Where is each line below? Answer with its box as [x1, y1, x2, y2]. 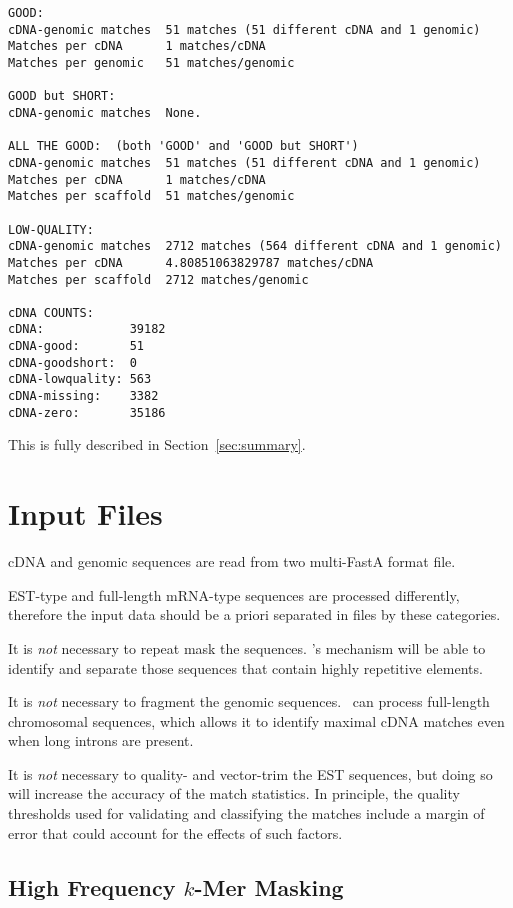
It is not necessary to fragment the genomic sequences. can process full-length [8, 691, 490, 712]
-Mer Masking [194, 871, 344, 902]
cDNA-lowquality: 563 [8, 372, 152, 387]
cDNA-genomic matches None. [8, 105, 202, 120]
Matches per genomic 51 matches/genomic [8, 55, 295, 70]
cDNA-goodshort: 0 [8, 355, 137, 370]
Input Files [8, 493, 163, 534]
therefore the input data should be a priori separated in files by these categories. [8, 604, 501, 625]
